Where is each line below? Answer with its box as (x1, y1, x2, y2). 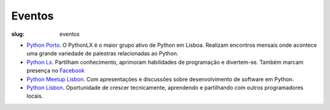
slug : (11, 30, 24, 38)
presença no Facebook (26, 67, 85, 74)
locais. (26, 92, 43, 100)
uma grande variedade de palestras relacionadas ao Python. (26, 50, 178, 57)
